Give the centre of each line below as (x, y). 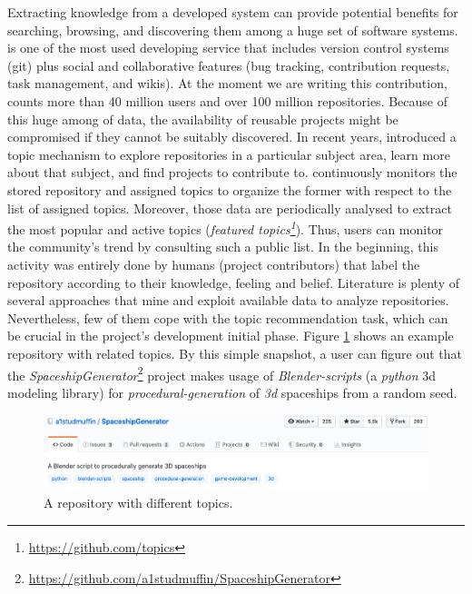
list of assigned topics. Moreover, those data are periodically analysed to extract (230, 208)
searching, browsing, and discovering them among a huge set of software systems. (233, 30)
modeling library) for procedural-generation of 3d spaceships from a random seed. (232, 392)
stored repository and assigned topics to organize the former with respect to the (230, 189)
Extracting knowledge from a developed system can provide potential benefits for (233, 12)
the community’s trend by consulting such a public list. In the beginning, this (223, 247)
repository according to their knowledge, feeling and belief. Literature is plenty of (234, 282)
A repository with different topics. (138, 503)
